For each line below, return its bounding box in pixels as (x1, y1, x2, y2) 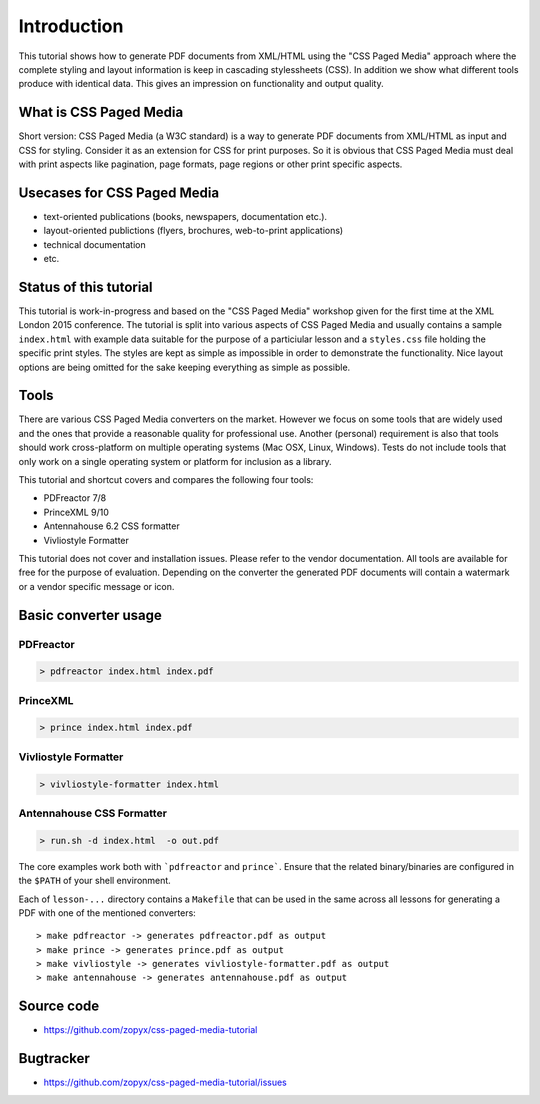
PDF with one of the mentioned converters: (18, 906, 197, 919)
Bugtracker (18, 1050, 90, 1067)
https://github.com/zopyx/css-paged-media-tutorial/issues (43, 1076, 287, 1089)
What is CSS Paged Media (18, 104, 184, 121)
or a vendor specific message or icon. (18, 580, 175, 592)
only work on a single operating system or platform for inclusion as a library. (18, 455, 332, 467)
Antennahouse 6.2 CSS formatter (43, 520, 180, 532)
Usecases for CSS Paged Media (18, 184, 220, 201)
